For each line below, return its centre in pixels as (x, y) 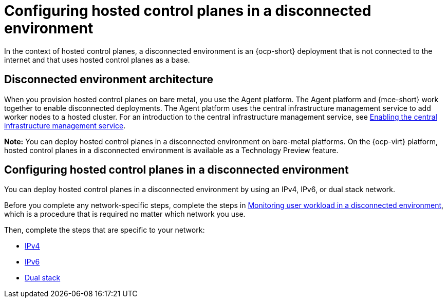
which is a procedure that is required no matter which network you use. (125, 214)
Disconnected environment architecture (109, 80)
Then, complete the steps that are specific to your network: (105, 230)
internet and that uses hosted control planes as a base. (97, 60)
